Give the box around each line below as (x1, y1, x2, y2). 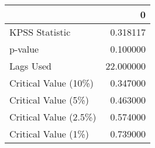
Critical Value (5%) (9, 93, 89, 106)
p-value (9, 42, 39, 56)
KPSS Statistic (9, 25, 71, 39)
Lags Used (9, 59, 51, 73)
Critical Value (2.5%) (9, 110, 97, 123)
